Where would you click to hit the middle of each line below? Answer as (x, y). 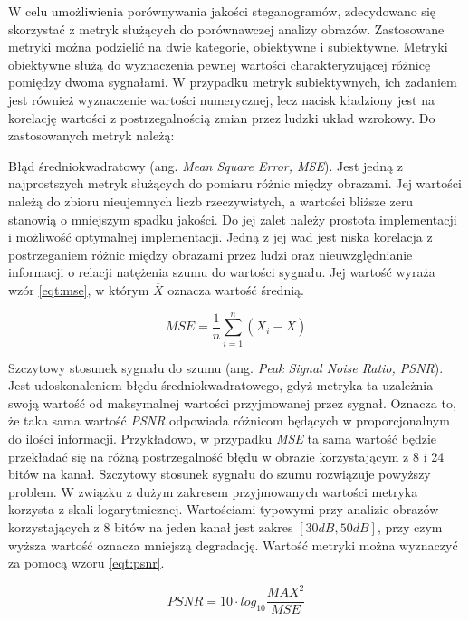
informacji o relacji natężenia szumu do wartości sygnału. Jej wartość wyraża (222, 272)
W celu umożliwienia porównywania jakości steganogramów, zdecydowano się (222, 11)
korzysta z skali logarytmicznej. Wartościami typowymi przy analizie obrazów (224, 509)
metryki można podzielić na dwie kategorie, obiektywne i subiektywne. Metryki (228, 47)
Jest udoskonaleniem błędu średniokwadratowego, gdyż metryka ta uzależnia (221, 385)
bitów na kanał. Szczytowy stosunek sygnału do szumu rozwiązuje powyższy (220, 474)
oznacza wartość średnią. (236, 289)
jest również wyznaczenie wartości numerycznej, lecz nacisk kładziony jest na (221, 99)
